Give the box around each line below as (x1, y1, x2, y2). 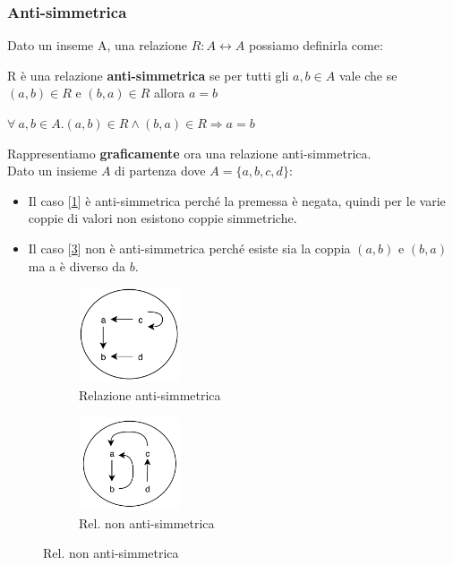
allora (153, 83, 185, 102)
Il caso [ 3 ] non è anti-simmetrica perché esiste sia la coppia (28, 238, 351, 257)
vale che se (338, 65, 397, 84)
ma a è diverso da (28, 256, 126, 275)
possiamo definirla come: (248, 36, 383, 55)
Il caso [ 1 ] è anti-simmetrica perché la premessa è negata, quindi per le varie (28, 191, 446, 210)
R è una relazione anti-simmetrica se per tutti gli (7, 65, 289, 84)
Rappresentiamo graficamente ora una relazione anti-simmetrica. (7, 143, 372, 162)
